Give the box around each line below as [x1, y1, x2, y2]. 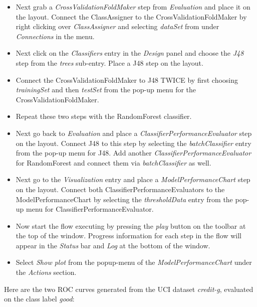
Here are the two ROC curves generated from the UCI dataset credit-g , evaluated [4, 283, 253, 294]
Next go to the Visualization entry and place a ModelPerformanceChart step [16, 174, 250, 185]
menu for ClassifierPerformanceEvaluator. [26, 204, 154, 214]
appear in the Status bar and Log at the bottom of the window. [16, 240, 210, 250]
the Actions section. [16, 267, 77, 277]
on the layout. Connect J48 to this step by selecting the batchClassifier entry [16, 137, 251, 148]
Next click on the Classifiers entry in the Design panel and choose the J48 [16, 48, 244, 58]
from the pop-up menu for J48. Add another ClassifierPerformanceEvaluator [16, 147, 251, 158]
